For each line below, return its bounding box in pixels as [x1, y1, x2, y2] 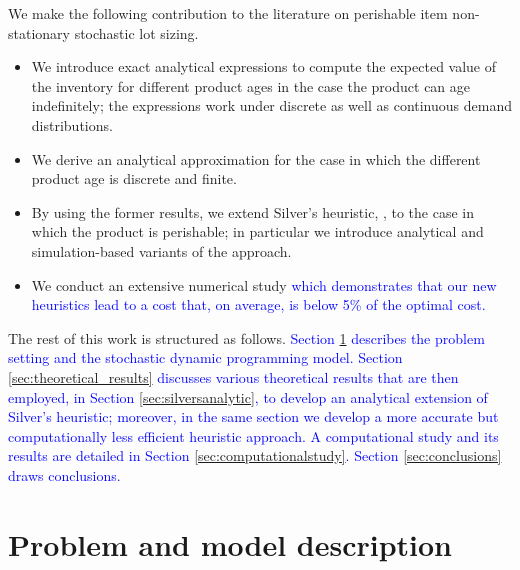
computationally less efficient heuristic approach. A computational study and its [8, 425, 499, 446]
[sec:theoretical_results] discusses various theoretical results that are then [8, 366, 459, 387]
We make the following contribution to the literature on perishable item [8, 3, 448, 23]
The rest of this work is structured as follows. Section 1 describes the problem [8, 327, 485, 348]
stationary [8, 22, 70, 43]
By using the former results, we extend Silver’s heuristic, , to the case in [31, 201, 475, 222]
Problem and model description [8, 523, 452, 564]
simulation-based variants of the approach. [31, 240, 292, 261]
